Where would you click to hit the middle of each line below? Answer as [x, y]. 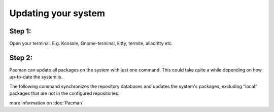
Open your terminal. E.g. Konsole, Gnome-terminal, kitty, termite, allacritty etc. [91, 44]
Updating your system [57, 13]
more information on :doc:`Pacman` [46, 103]
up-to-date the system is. [36, 77]
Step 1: [20, 31]
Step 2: [21, 58]
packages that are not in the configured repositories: [64, 93]
